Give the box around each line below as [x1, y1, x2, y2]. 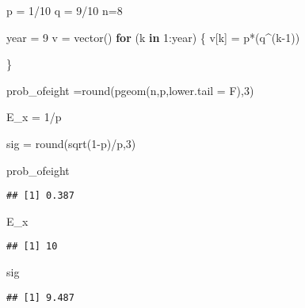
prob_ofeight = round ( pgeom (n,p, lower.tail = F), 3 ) [6, 82, 254, 98]
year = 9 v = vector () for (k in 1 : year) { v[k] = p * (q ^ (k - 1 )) [6, 29, 300, 45]
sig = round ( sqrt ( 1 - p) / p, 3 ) [6, 135, 136, 151]
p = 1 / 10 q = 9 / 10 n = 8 [6, 2, 123, 18]
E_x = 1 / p [6, 108, 62, 125]
